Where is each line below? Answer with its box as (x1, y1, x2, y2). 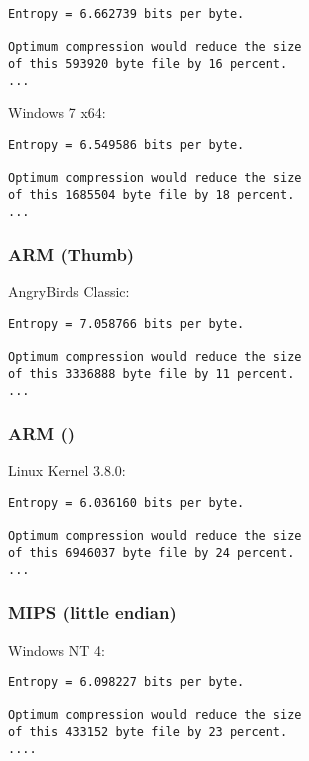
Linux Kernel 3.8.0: (8, 460, 126, 481)
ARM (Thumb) (8, 242, 135, 267)
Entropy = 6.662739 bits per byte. (8, 7, 245, 21)
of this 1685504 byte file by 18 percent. (8, 187, 295, 202)
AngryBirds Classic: (8, 281, 130, 302)
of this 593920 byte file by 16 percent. (8, 56, 288, 71)
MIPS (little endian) (8, 600, 177, 625)
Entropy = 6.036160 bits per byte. (8, 496, 245, 511)
